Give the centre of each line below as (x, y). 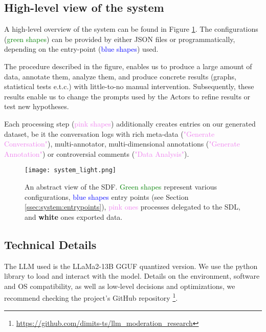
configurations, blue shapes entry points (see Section (107, 196)
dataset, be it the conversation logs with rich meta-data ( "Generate (109, 133)
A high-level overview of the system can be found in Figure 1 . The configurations (131, 29)
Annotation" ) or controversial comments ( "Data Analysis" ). (97, 153)
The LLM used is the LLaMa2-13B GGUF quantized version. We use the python (131, 266)
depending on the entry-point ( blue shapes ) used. (81, 49)
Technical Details (50, 244)
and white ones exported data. (74, 216)
